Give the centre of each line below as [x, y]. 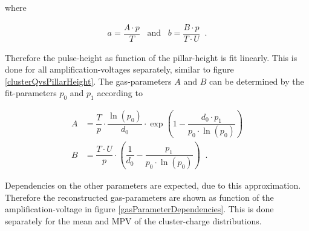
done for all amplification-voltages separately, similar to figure [119, 69]
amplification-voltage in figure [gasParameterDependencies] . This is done [139, 209]
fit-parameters [31, 93]
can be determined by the [256, 81]
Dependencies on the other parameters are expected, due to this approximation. [153, 185]
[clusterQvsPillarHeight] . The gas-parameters [88, 81]
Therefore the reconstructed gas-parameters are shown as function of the [139, 197]
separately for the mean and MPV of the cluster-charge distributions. [133, 220]
